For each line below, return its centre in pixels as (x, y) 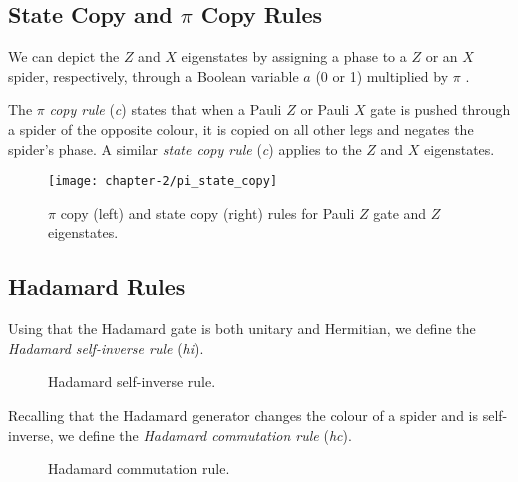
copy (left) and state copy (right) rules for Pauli (207, 212)
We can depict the (64, 56)
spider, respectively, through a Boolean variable (153, 75)
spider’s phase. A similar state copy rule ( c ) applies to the (185, 148)
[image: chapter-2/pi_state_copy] (163, 181)
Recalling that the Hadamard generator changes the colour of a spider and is (243, 415)
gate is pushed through (440, 109)
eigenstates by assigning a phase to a (294, 56)
